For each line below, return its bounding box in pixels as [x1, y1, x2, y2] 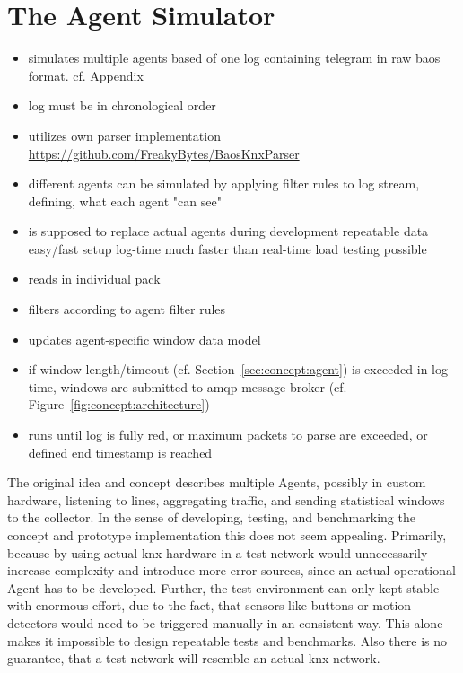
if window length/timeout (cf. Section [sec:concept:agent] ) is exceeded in [28, 360, 428, 379]
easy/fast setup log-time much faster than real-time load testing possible [28, 239, 427, 258]
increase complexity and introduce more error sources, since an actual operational [7, 561, 456, 580]
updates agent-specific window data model [28, 329, 261, 348]
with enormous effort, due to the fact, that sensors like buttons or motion [7, 596, 412, 615]
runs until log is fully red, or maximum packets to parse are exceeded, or [28, 425, 428, 444]
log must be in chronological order [28, 96, 216, 115]
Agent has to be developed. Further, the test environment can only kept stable [7, 578, 440, 597]
